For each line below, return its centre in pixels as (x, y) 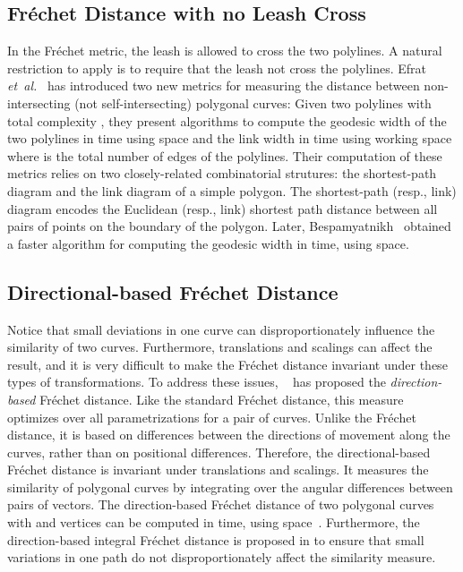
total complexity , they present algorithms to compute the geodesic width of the (227, 120)
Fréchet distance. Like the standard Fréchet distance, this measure (222, 399)
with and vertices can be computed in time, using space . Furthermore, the (214, 522)
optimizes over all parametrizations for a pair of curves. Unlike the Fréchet (212, 417)
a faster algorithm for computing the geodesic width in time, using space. (208, 243)
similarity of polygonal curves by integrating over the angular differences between (230, 487)
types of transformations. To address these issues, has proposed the (197, 382)
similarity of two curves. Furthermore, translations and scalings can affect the (220, 347)
